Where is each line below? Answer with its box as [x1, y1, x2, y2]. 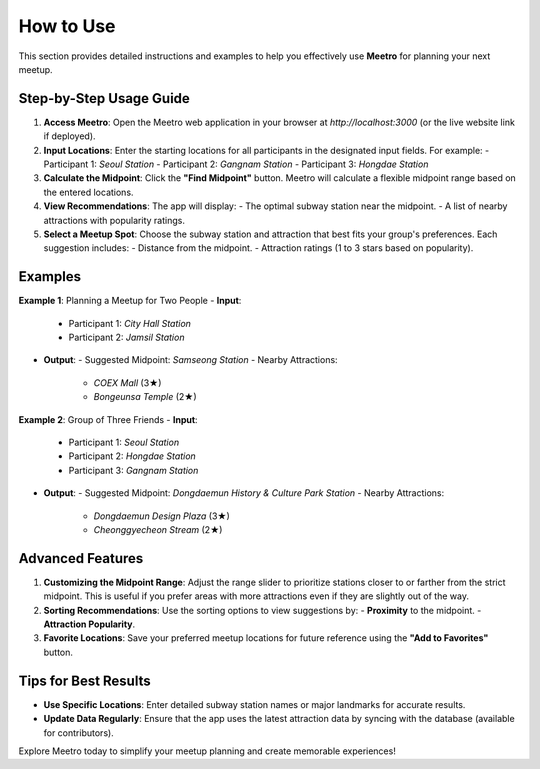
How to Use [18, 15, 116, 37]
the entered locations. [43, 186, 134, 198]
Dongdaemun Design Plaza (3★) [93, 510, 230, 522]
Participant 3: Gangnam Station [68, 464, 199, 476]
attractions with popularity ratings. [43, 214, 185, 226]
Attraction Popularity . [43, 618, 136, 630]
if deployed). [43, 130, 96, 142]
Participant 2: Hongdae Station [68, 450, 197, 462]
